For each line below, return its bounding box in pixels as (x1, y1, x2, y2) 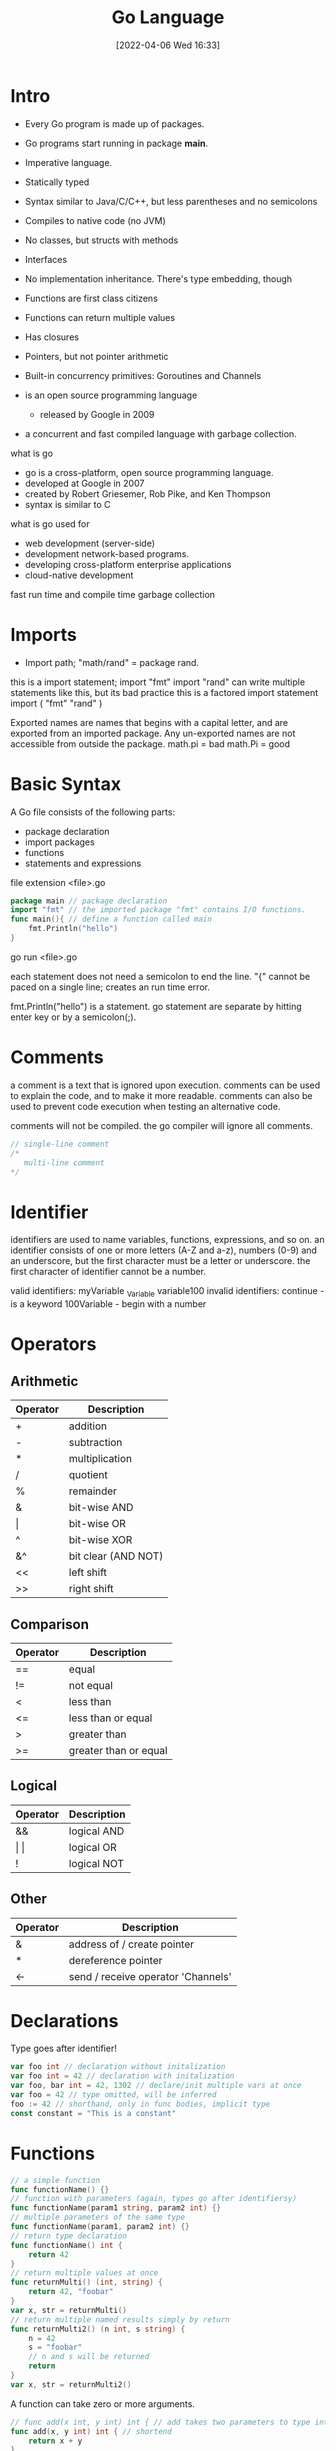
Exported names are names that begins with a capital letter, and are (10, 716, 288, 728)
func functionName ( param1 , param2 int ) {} (10, 2222, 190, 2232)
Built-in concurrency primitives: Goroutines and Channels (24, 369, 262, 381)
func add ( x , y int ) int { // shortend (10, 2426, 172, 2436)
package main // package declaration (10, 896, 168, 906)
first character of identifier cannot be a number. (10, 1266, 207, 1278)
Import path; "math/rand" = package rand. (24, 656, 200, 668)
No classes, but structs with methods (24, 234, 179, 246)
